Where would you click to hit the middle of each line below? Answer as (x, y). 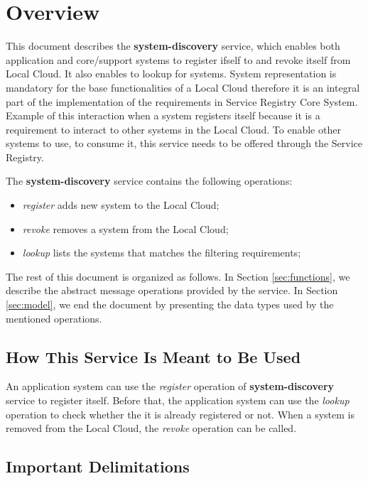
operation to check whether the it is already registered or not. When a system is (180, 414)
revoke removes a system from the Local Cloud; (125, 228)
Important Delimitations (98, 466)
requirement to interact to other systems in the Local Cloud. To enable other (173, 129)
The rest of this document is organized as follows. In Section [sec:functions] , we (178, 276)
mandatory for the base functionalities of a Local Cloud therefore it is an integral (183, 87)
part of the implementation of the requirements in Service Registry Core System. (182, 101)
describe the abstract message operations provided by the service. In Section (172, 290)
